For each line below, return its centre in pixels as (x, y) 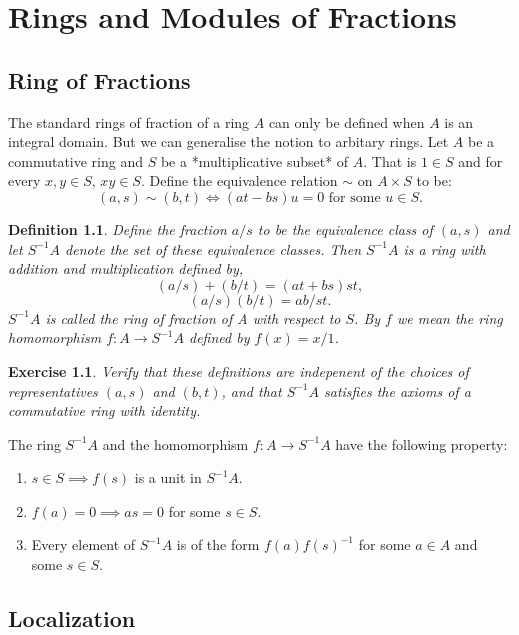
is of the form (218, 544)
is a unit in (168, 477)
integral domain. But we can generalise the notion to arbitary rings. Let (228, 141)
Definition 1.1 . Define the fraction (117, 228)
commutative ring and (75, 160)
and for (480, 160)
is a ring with (444, 248)
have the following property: (421, 443)
